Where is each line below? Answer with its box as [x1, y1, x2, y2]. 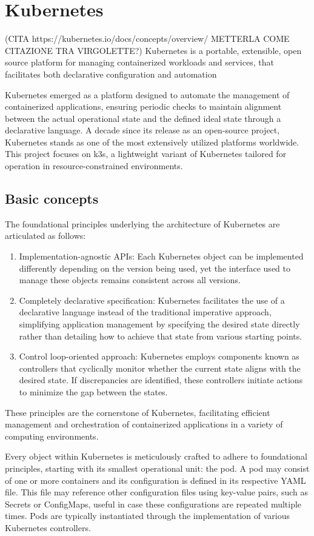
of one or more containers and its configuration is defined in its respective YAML [5, 474, 306, 486]
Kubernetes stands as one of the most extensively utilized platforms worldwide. [5, 135, 299, 148]
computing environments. [5, 429, 99, 442]
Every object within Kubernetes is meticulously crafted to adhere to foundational [5, 450, 307, 463]
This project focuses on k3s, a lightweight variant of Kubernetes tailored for [5, 147, 287, 160]
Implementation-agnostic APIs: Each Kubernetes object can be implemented [19, 250, 304, 263]
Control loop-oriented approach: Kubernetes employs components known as [19, 350, 299, 363]
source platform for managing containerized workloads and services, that [5, 56, 274, 69]
